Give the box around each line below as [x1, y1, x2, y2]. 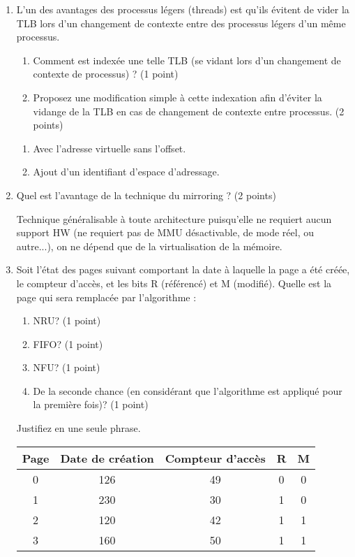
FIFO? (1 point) [33, 336, 103, 351]
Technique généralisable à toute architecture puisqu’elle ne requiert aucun [16, 211, 332, 226]
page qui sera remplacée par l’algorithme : [16, 289, 197, 304]
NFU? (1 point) [33, 360, 100, 375]
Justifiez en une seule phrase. [16, 421, 141, 435]
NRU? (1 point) [33, 313, 101, 328]
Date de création [60, 449, 154, 466]
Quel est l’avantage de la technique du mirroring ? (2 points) [16, 187, 276, 202]
